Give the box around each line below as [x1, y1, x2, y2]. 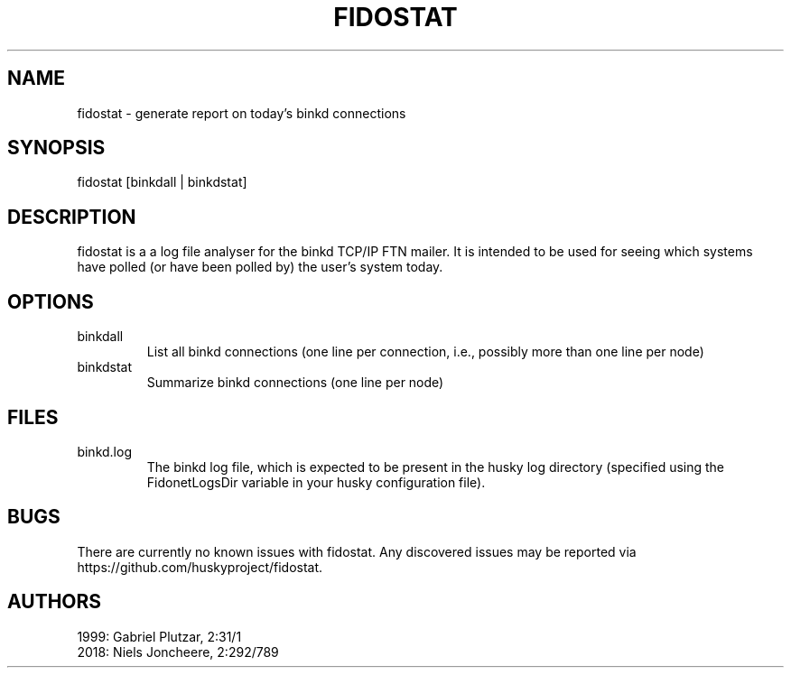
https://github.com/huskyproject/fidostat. [77, 559, 323, 575]
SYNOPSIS [7, 136, 106, 160]
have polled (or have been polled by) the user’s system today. [77, 259, 443, 275]
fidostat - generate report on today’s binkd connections [77, 105, 406, 121]
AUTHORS [7, 590, 102, 614]
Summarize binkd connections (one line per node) [146, 374, 444, 391]
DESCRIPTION [7, 205, 136, 228]
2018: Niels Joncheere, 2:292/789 [77, 643, 279, 660]
